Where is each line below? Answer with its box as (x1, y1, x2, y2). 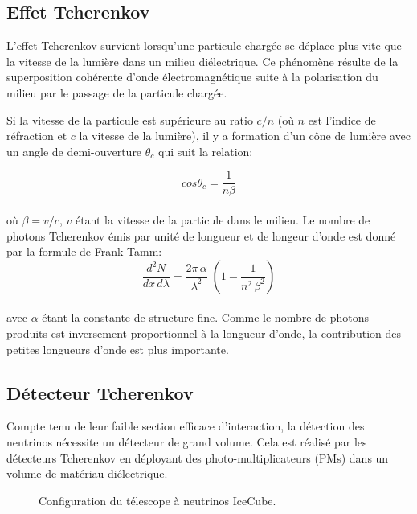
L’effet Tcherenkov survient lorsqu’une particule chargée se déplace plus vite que (6, 37, 402, 54)
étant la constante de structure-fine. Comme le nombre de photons (42, 309, 370, 326)
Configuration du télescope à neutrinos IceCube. (39, 491, 276, 508)
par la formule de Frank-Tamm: (6, 243, 162, 260)
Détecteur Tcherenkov (6, 380, 194, 405)
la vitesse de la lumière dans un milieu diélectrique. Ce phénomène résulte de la (6, 52, 399, 69)
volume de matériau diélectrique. (6, 465, 168, 482)
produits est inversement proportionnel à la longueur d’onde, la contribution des (6, 324, 401, 341)
